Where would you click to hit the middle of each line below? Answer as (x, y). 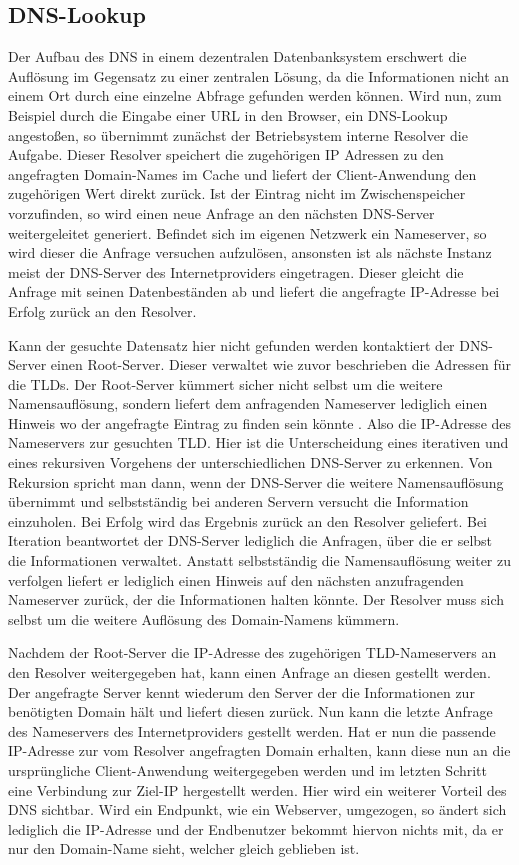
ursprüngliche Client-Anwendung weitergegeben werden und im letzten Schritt (248, 769)
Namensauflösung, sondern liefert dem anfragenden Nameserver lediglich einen (248, 403)
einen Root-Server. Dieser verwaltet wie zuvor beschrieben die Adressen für (281, 364)
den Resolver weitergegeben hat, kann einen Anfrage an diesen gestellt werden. (249, 672)
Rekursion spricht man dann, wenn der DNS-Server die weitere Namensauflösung (256, 481)
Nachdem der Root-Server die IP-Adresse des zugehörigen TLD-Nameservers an (252, 652)
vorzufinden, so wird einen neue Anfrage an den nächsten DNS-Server (221, 212)
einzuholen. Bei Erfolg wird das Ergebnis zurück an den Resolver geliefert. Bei (247, 520)
